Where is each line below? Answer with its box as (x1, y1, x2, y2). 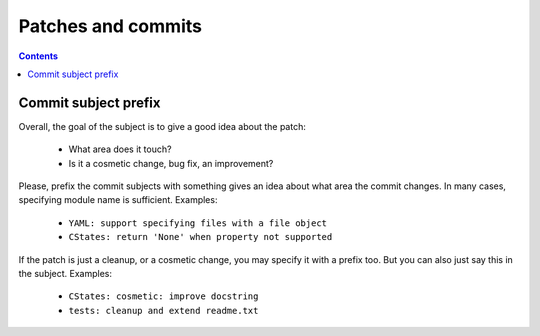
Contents (18, 50, 59, 62)
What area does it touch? (68, 143, 172, 155)
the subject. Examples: (18, 267, 113, 279)
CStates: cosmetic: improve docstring (68, 291, 259, 302)
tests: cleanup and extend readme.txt (68, 305, 259, 316)
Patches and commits (18, 15, 202, 37)
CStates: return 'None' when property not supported (68, 231, 333, 243)
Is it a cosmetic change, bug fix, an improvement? (68, 157, 274, 169)
